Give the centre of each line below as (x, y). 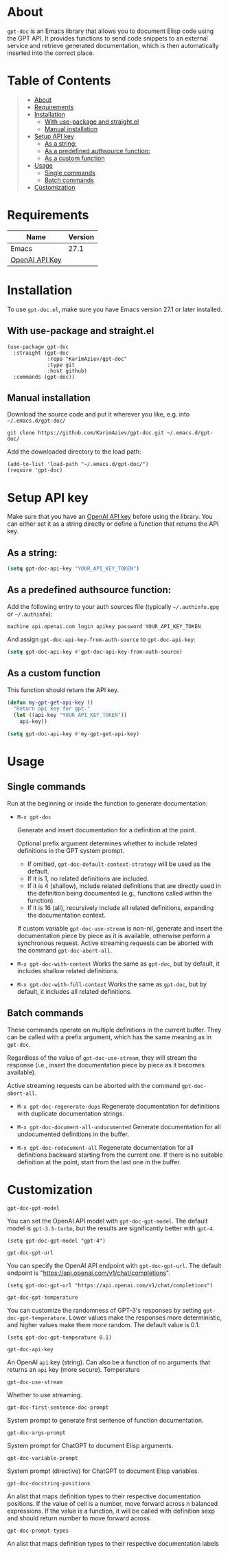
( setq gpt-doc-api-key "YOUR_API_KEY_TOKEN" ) (73, 569)
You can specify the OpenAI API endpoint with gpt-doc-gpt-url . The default (114, 1265)
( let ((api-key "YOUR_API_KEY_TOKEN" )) (70, 715)
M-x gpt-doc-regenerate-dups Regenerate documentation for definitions (118, 1106)
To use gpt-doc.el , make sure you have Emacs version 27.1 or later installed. (115, 309)
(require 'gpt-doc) (35, 470)
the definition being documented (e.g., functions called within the (120, 893)
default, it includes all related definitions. (74, 991)
